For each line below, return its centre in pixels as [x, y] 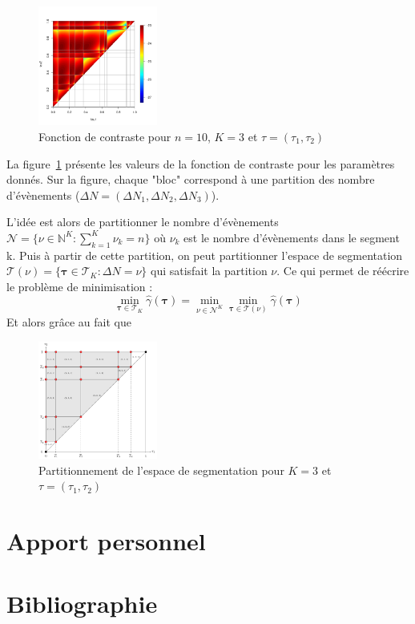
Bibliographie [82, 604]
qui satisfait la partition [209, 271]
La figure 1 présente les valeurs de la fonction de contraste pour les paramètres [201, 163]
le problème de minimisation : [80, 286]
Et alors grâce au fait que [69, 321]
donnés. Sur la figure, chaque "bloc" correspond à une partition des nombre [191, 179]
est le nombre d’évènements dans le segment [292, 237]
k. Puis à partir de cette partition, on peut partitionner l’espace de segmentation [205, 255]
